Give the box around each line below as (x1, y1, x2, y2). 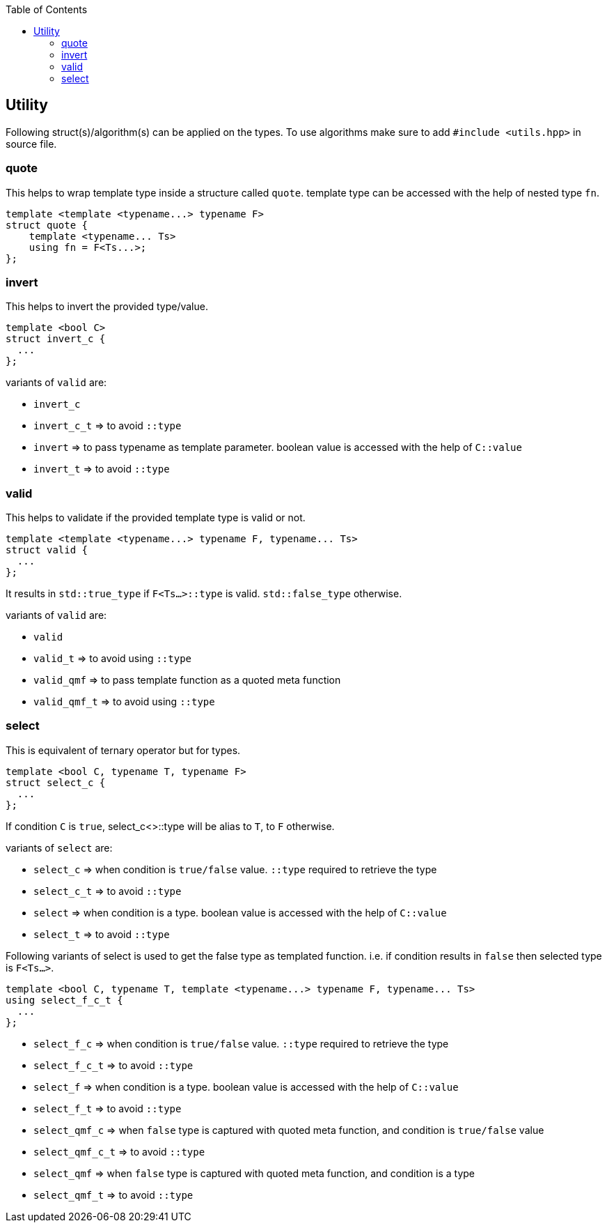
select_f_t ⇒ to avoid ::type (33, 1102, 182, 1114)
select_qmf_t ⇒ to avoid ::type (33, 1188, 194, 1201)
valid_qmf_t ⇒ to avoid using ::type (33, 696, 215, 708)
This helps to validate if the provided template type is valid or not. (6, 512, 306, 524)
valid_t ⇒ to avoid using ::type (33, 652, 192, 665)
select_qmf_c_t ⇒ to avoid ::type (33, 1145, 205, 1158)
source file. (6, 137, 57, 150)
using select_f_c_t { (6, 994, 123, 1006)
